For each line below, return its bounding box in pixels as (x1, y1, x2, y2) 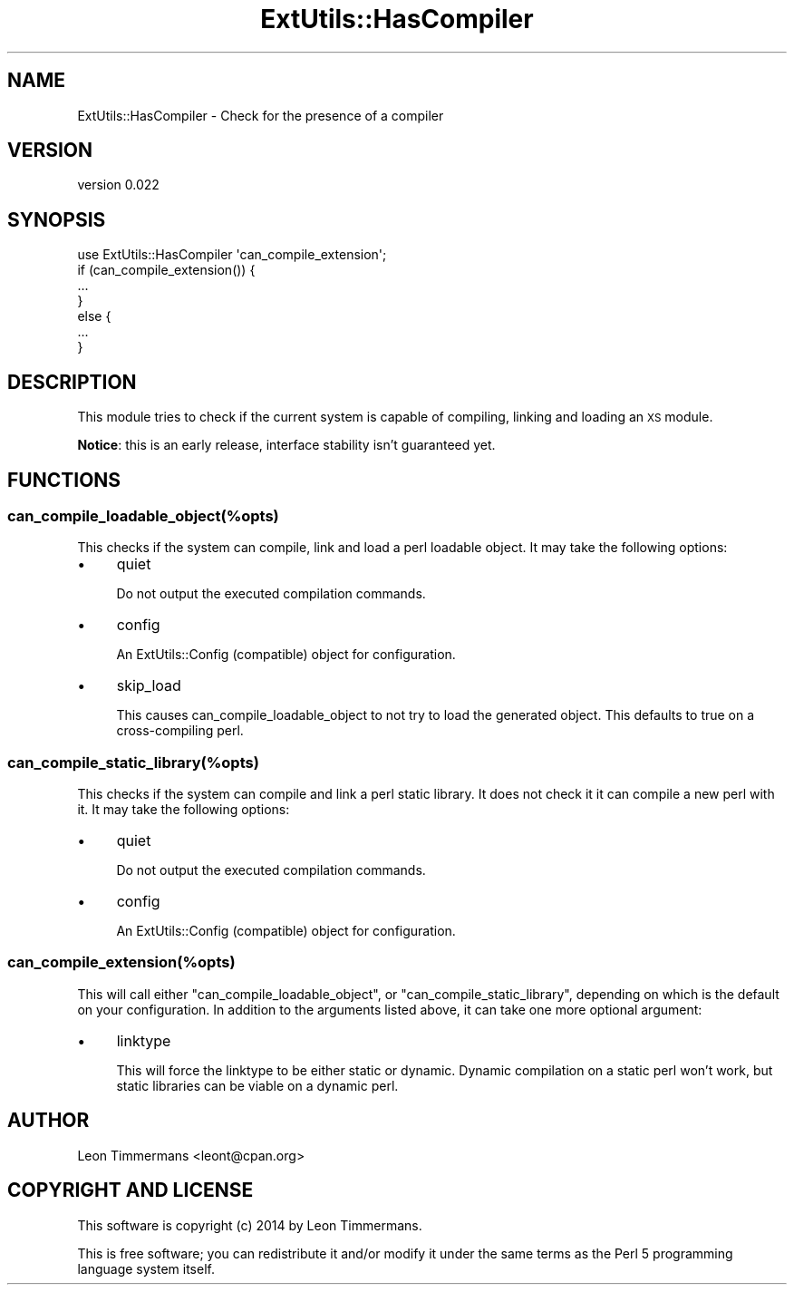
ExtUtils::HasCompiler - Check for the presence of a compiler (77, 107, 444, 123)
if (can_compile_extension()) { (77, 262, 256, 278)
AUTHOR (7, 1109, 90, 1132)
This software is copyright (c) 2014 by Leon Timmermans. (77, 1217, 422, 1233)
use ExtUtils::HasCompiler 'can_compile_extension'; (77, 247, 387, 263)
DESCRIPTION (7, 370, 137, 393)
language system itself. (77, 1260, 215, 1277)
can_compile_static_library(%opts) (7, 753, 259, 772)
